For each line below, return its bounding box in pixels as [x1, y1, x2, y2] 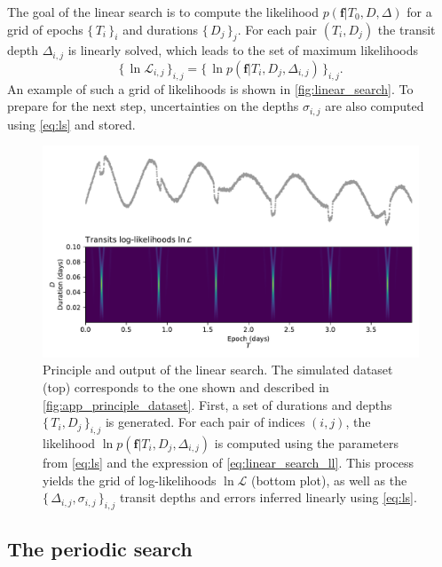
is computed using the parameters [214, 433, 399, 452]
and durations [122, 20, 199, 38]
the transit [377, 20, 436, 38]
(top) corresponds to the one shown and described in [43, 377, 329, 396]
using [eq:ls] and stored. [7, 114, 136, 133]
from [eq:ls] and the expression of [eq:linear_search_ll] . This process [43, 453, 414, 471]
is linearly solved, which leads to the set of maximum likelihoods [67, 41, 418, 59]
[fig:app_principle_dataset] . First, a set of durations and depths [43, 395, 392, 413]
